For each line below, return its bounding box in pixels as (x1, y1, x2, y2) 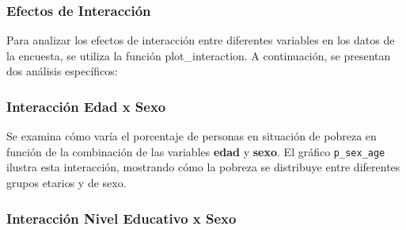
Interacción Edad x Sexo (6, 96, 166, 116)
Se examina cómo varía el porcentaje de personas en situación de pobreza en (6, 128, 377, 144)
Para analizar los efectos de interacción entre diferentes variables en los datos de (6, 32, 395, 48)
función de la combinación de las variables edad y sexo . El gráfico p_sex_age (6, 143, 385, 159)
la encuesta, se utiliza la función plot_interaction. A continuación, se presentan (6, 47, 391, 63)
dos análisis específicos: (6, 63, 118, 79)
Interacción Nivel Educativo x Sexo (6, 208, 237, 228)
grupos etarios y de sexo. (6, 174, 127, 191)
